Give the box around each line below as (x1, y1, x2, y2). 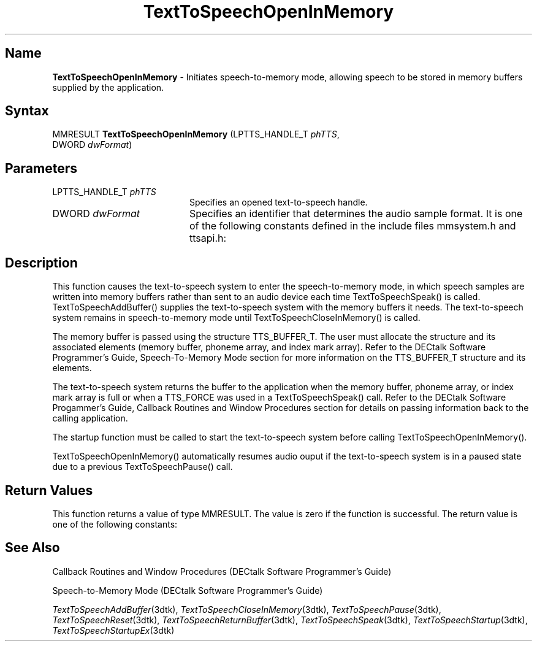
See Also (5, 540, 60, 556)
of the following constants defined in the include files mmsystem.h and (189, 220, 516, 233)
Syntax (5, 103, 49, 119)
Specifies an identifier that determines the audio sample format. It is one (189, 207, 523, 220)
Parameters (5, 160, 77, 176)
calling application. (52, 413, 128, 424)
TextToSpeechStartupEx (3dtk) (52, 625, 175, 636)
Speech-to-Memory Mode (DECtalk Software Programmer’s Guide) (52, 585, 323, 596)
